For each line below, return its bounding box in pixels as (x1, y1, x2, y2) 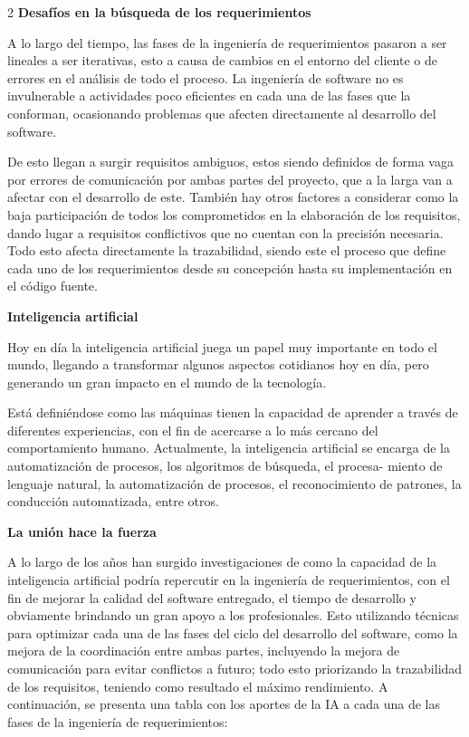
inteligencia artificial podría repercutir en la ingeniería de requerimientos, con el (7, 570, 450, 589)
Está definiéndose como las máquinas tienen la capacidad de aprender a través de (7, 403, 458, 422)
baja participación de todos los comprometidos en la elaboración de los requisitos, (7, 205, 461, 224)
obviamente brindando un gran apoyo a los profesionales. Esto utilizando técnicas (7, 606, 459, 625)
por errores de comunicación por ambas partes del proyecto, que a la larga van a (7, 169, 453, 188)
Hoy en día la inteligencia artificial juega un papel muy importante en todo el (7, 337, 437, 356)
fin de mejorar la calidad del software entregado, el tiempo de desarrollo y (7, 588, 416, 607)
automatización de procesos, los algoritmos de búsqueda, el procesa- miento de (7, 456, 443, 475)
